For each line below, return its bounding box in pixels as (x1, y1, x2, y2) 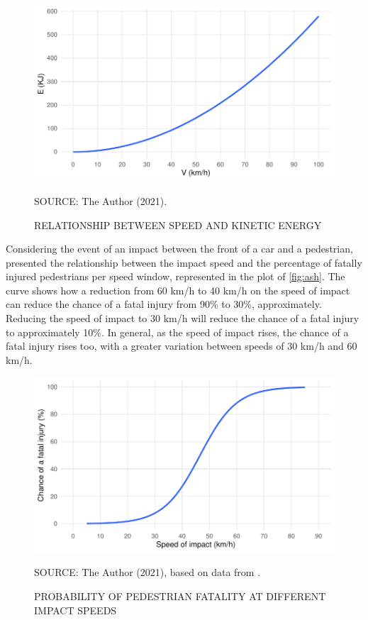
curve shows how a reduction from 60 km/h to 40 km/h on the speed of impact (6, 282, 350, 297)
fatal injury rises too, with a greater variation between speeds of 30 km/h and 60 (6, 338, 357, 353)
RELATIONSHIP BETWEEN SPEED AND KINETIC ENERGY (34, 217, 322, 232)
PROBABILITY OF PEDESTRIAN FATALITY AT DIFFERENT (34, 588, 326, 603)
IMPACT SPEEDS (34, 602, 117, 617)
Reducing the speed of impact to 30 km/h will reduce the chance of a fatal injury (6, 311, 359, 326)
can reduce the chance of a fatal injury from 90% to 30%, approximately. (6, 297, 322, 311)
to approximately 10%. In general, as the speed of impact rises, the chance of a (6, 324, 349, 339)
